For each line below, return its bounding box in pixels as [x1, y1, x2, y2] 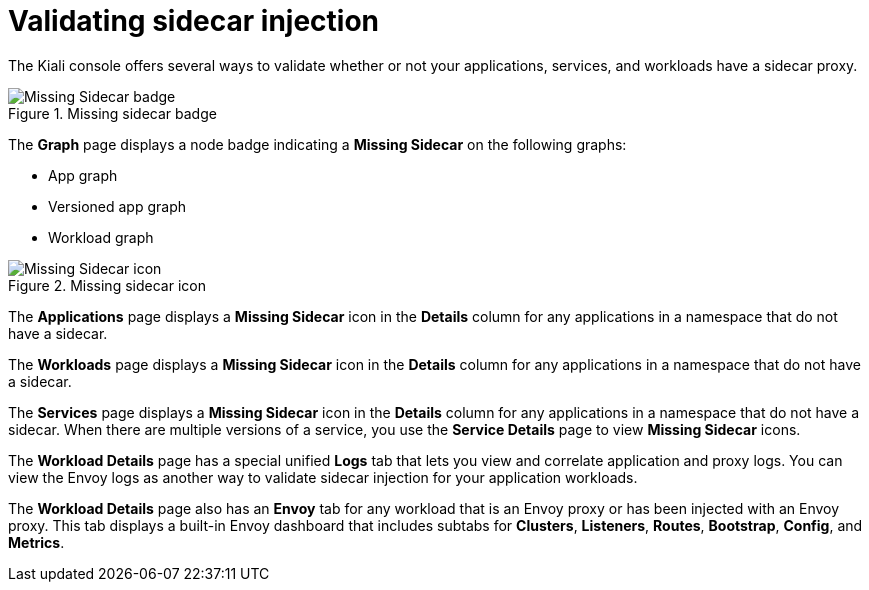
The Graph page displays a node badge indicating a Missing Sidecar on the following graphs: [8, 135, 627, 153]
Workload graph [48, 228, 154, 246]
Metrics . [8, 533, 65, 551]
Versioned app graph [48, 197, 187, 215]
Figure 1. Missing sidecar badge [8, 104, 217, 122]
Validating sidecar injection [8, 4, 380, 38]
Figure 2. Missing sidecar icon [8, 276, 206, 294]
